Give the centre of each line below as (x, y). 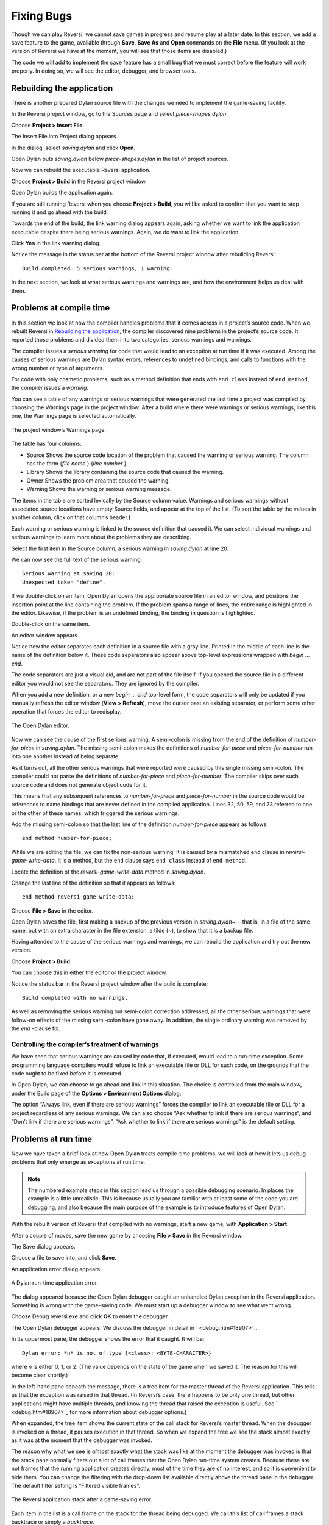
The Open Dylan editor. (40, 725)
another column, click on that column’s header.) (71, 517)
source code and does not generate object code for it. (79, 784)
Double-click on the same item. (51, 624)
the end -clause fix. (36, 1028)
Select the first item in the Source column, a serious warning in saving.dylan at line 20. (120, 548)
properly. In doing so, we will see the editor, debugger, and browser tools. (104, 71)
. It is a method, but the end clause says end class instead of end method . (150, 861)
